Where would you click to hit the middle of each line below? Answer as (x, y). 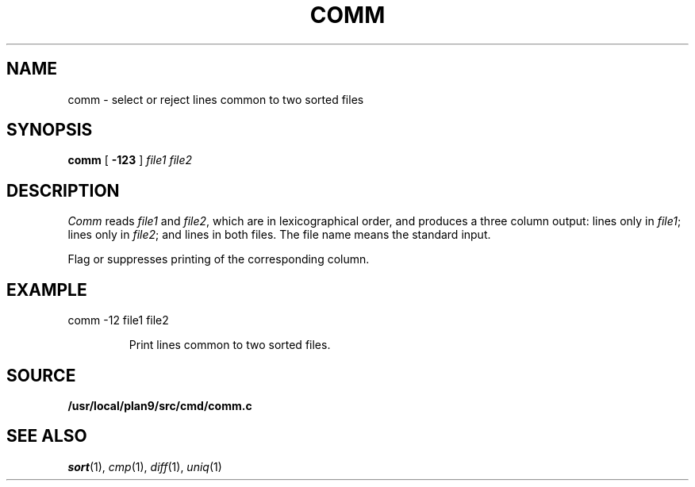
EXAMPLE (47, 290)
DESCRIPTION (63, 190)
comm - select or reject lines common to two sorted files (216, 99)
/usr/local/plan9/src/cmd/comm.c (160, 405)
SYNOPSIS (50, 130)
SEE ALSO (47, 436)
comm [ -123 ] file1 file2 (130, 160)
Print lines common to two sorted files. (230, 345)
